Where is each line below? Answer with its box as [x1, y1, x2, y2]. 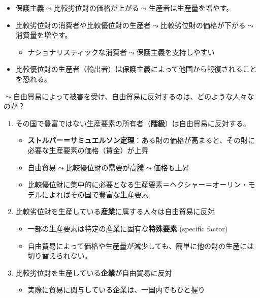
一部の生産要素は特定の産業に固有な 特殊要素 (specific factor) [27, 223, 228, 233]
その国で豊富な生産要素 [70, 189, 149, 199]
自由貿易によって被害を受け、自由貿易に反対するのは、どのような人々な [13, 91, 254, 101]
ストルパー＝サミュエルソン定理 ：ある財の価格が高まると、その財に [27, 135, 255, 145]
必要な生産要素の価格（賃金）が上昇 [27, 144, 149, 155]
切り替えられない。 [27, 250, 92, 261]
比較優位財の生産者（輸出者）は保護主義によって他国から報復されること [15, 64, 257, 74]
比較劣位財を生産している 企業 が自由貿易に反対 [15, 267, 172, 278]
